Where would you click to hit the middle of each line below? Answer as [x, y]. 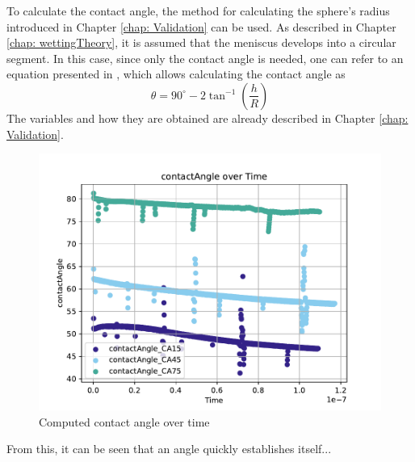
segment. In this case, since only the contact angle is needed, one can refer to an [205, 58]
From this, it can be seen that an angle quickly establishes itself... [169, 449]
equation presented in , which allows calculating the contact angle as [176, 74]
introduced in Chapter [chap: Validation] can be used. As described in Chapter [201, 26]
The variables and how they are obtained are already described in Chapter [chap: [207, 118]
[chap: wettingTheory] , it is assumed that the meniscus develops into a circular [201, 42]
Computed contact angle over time [124, 421]
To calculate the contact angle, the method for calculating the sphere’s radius [198, 10]
